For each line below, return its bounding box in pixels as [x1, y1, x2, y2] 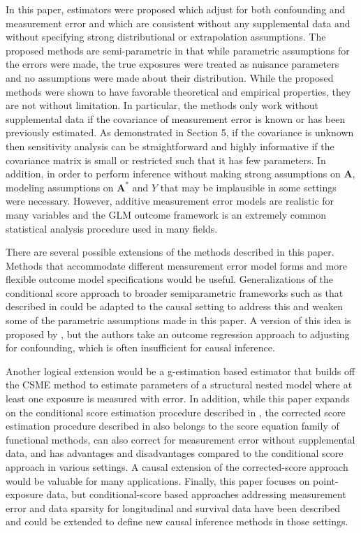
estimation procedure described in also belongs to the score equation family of [6, 418, 339, 433]
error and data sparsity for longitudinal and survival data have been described [6, 500, 340, 515]
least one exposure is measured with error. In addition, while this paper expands [6, 391, 350, 406]
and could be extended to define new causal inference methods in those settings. [6, 514, 348, 529]
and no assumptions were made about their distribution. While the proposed [6, 70, 334, 85]
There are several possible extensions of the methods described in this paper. [6, 244, 334, 259]
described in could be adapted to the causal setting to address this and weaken [6, 299, 344, 314]
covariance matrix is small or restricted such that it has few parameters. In [6, 152, 326, 167]
